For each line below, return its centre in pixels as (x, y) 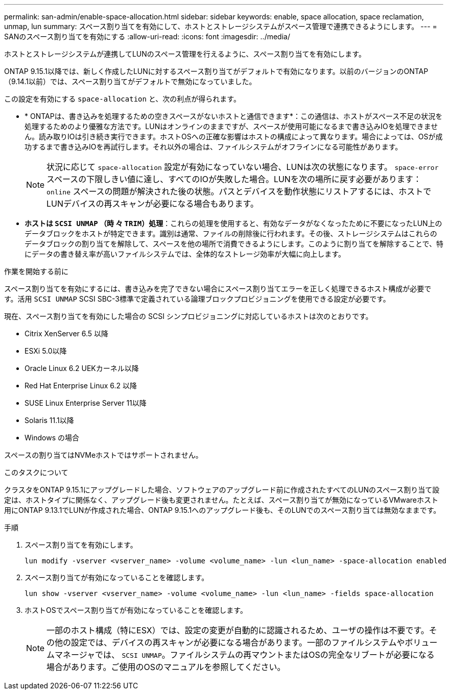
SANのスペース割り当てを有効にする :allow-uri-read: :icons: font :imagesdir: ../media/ (147, 36)
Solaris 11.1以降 (49, 420)
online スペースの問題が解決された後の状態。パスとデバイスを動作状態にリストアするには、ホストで (239, 191)
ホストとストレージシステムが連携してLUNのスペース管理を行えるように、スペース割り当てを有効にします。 (185, 54)
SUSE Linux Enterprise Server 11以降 (86, 403)
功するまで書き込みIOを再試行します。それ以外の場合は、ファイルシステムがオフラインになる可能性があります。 (214, 147)
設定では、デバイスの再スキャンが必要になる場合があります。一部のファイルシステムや (238, 642)
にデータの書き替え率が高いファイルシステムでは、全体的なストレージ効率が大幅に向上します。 (185, 254)
